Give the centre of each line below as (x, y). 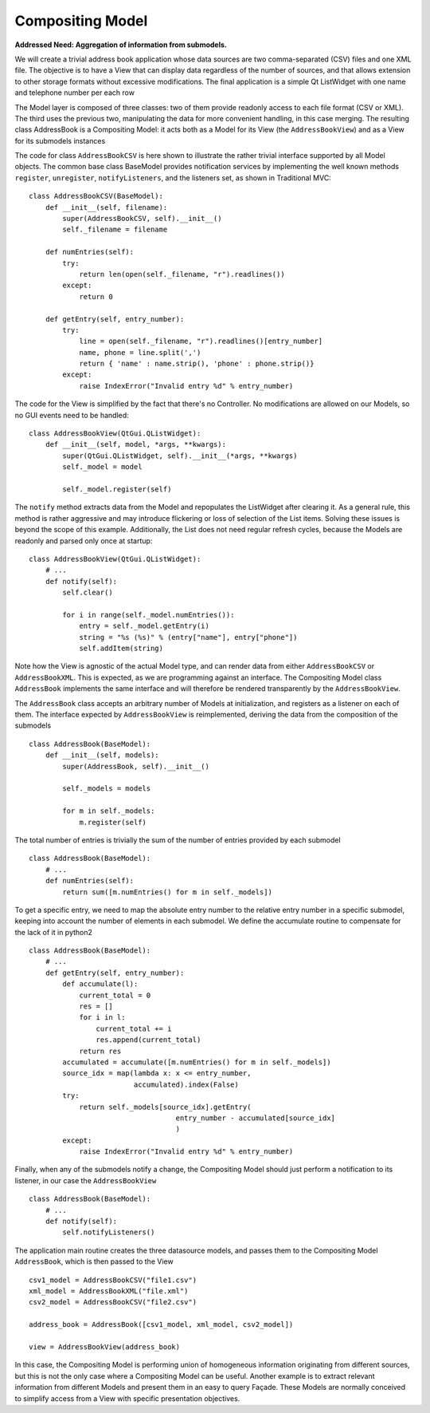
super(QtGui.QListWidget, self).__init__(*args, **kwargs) (180, 456)
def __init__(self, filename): (106, 207)
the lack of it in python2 (54, 932)
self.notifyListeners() (109, 1232)
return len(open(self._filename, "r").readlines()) (182, 274)
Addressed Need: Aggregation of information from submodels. (121, 45)
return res (100, 1051)
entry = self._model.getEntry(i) (145, 626)
